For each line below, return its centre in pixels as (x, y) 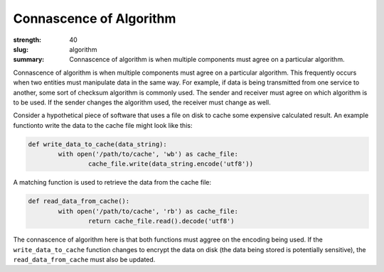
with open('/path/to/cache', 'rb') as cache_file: (148, 211)
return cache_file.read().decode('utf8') (161, 221)
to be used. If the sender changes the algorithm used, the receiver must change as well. (142, 102)
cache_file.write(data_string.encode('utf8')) (171, 164)
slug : (21, 49)
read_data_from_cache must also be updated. (84, 259)
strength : (27, 40)
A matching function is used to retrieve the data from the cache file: (112, 183)
